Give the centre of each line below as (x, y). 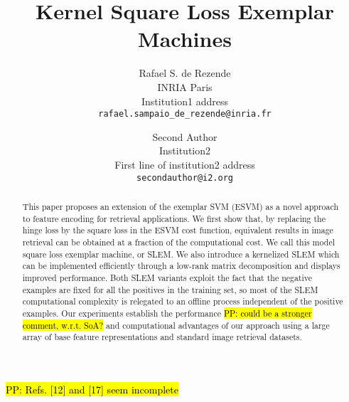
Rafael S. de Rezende (185, 73)
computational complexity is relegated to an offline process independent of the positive (183, 301)
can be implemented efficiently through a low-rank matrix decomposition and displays (181, 266)
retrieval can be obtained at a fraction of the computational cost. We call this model (178, 242)
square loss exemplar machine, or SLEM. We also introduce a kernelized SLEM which (181, 254)
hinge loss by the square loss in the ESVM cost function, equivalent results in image (178, 230)
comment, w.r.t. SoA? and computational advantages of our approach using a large (176, 325)
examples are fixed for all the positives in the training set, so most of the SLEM (170, 289)
